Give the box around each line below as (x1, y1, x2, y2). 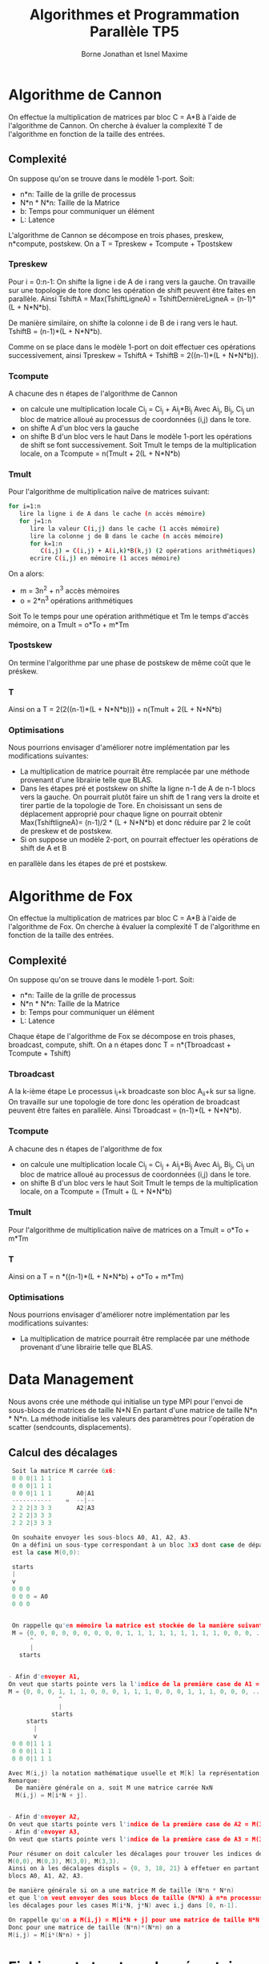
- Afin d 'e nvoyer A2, (8, 1813, 81, 1821)
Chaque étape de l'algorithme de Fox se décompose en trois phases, (8, 1032, 236, 1041)
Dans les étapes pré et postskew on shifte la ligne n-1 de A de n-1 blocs (19, 783, 256, 794)
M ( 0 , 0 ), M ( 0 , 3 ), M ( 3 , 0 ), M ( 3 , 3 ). (8, 1857, 120, 1865)
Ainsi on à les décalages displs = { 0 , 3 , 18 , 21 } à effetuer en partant (8, 1865, 260, 1873)
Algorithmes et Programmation (29, 6, 240, 24)
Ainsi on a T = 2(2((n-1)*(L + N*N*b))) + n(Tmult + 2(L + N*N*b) (8, 705, 223, 714)
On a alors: (8, 569, 45, 578)
